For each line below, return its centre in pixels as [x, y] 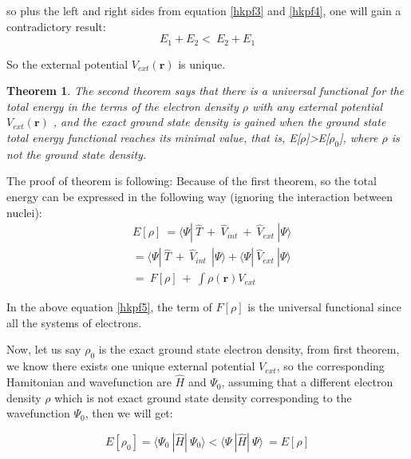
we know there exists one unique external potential [131, 366]
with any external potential [318, 106]
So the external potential [67, 63]
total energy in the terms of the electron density [123, 106]
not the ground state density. [77, 154]
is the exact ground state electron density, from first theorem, [249, 349]
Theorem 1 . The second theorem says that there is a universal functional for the [205, 91]
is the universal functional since [324, 307]
